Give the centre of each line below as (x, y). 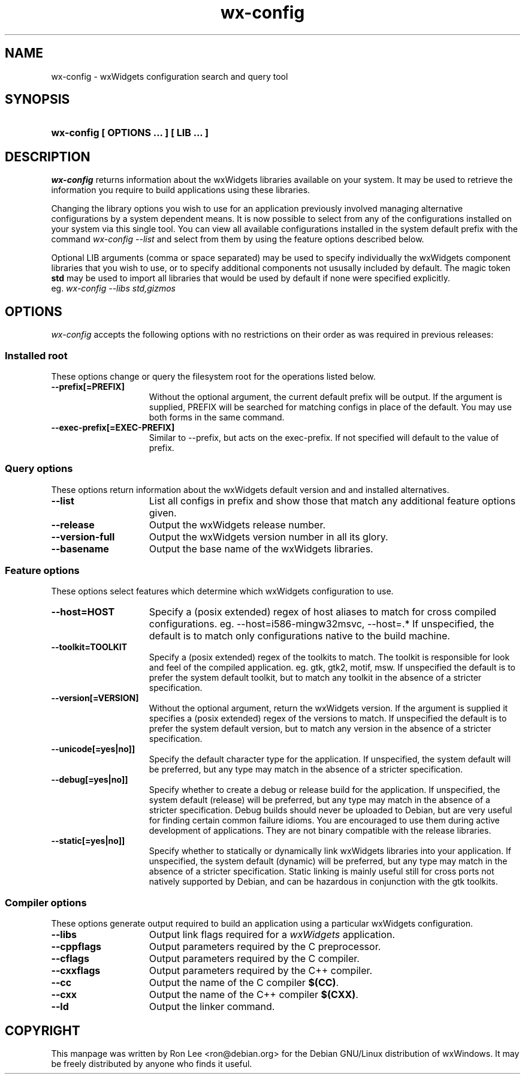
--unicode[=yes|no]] (93, 749)
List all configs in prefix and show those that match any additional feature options (332, 501)
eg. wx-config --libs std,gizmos (113, 288)
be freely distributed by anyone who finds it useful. (152, 1063)
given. (163, 513)
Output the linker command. (212, 1007)
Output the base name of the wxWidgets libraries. (261, 548)
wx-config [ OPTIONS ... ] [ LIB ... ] (130, 133)
